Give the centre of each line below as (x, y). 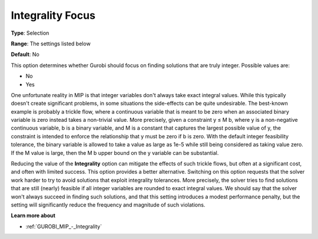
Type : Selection (30, 33)
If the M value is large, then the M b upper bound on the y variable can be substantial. (115, 152)
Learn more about (33, 215)
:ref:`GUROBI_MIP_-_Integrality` (64, 226)
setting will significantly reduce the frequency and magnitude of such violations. (108, 205)
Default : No (25, 54)
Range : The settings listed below (51, 44)
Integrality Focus (53, 15)
